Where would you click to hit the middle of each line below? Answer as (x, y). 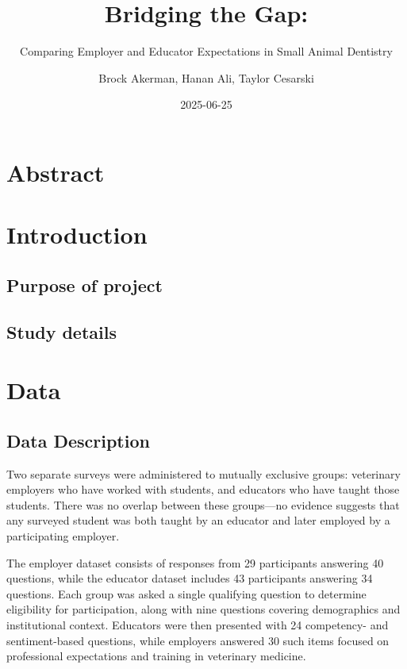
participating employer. (63, 535)
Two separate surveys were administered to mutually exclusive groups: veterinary (203, 473)
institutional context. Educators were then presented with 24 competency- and (198, 624)
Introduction (77, 235)
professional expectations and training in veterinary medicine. (156, 656)
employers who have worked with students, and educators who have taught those (203, 489)
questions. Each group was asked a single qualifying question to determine (186, 593)
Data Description (78, 440)
